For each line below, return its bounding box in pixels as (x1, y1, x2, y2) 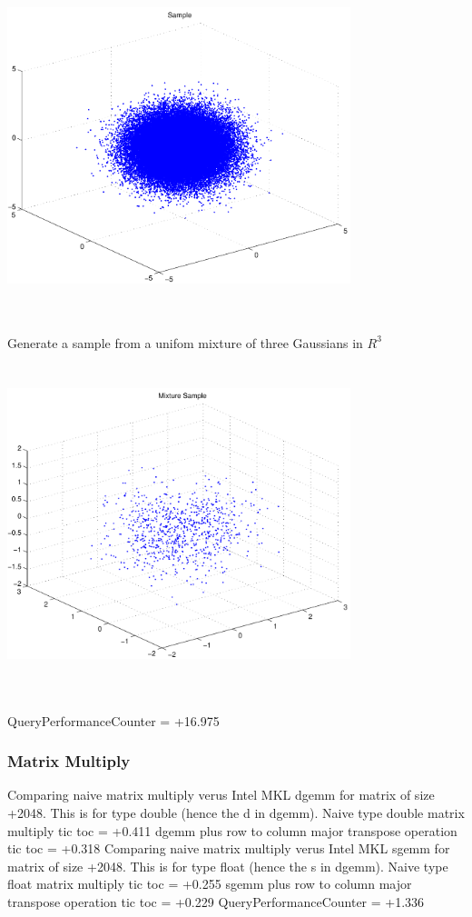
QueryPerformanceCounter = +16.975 (7, 711, 220, 730)
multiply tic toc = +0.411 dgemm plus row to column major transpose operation (7, 821, 457, 840)
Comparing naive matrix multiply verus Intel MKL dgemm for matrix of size (7, 785, 435, 804)
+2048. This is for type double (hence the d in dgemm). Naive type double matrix (7, 803, 465, 822)
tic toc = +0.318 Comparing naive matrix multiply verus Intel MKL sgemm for (7, 839, 450, 858)
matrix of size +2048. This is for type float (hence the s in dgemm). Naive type (7, 856, 448, 875)
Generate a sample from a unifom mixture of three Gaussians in (7, 333, 363, 352)
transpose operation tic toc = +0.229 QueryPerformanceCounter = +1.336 (7, 892, 425, 912)
